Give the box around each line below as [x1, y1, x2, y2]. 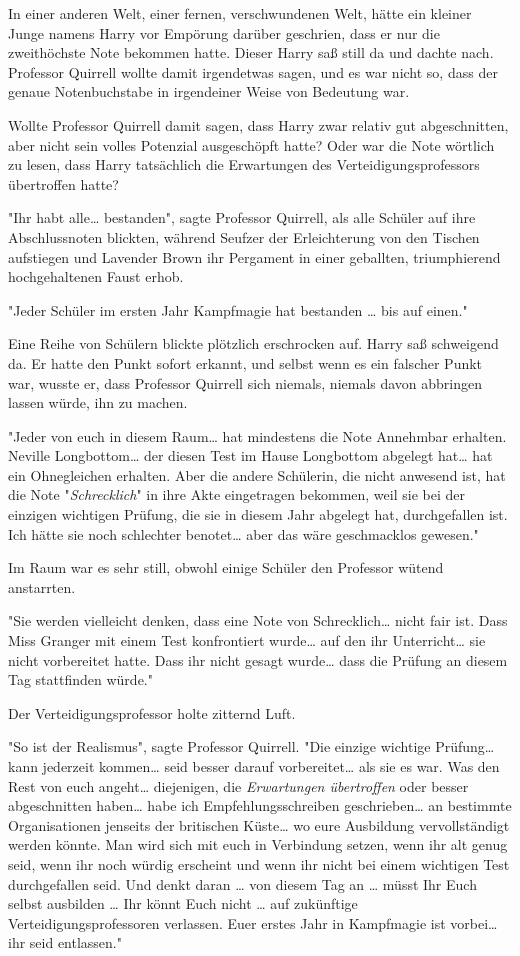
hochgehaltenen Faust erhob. [8, 266, 184, 287]
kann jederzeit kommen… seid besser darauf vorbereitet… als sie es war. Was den [8, 756, 500, 776]
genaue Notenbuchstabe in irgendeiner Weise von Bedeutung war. [8, 81, 410, 102]
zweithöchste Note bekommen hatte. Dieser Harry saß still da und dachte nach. [8, 42, 494, 63]
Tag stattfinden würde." [8, 669, 153, 690]
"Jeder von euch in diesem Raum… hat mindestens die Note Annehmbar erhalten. [8, 425, 507, 446]
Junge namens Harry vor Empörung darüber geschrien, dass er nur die [8, 22, 440, 43]
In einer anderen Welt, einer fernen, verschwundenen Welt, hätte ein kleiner [8, 3, 472, 23]
